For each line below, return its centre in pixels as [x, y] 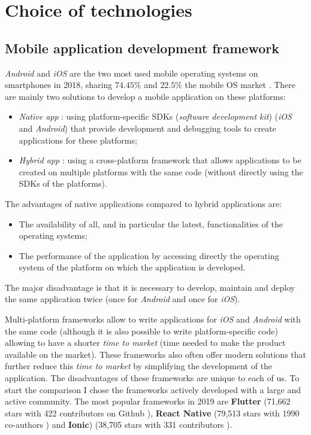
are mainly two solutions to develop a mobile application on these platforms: [145, 96]
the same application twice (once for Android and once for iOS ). [123, 299]
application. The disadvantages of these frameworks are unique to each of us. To [152, 378]
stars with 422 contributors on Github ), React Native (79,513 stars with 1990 [152, 413]
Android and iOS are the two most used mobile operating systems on [132, 73]
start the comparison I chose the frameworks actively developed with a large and [153, 389]
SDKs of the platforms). [63, 183]
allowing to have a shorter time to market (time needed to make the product [145, 343]
